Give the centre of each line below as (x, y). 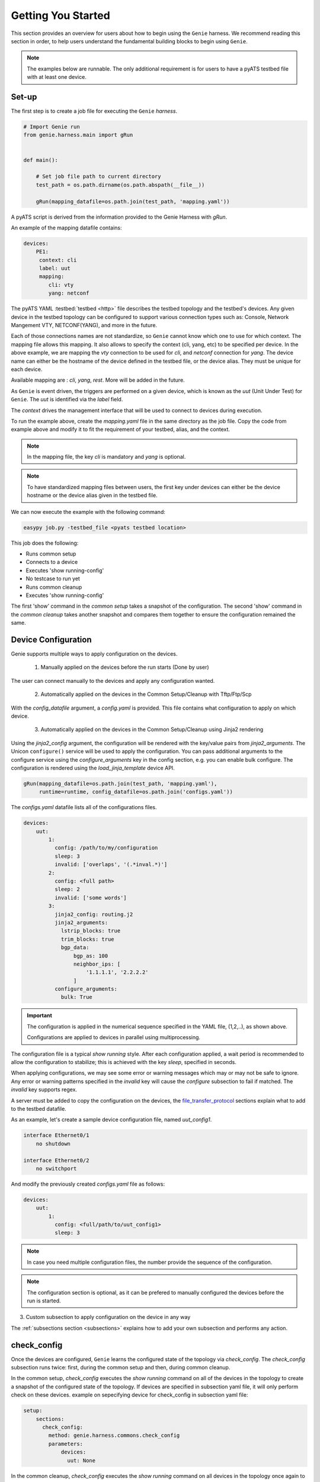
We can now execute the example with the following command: (88, 512)
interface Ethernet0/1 (56, 1136)
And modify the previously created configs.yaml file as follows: (88, 1184)
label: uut (55, 269)
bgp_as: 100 (91, 956)
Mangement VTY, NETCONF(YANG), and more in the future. (84, 325)
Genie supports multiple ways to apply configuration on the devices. (94, 654)
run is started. (44, 1301)
